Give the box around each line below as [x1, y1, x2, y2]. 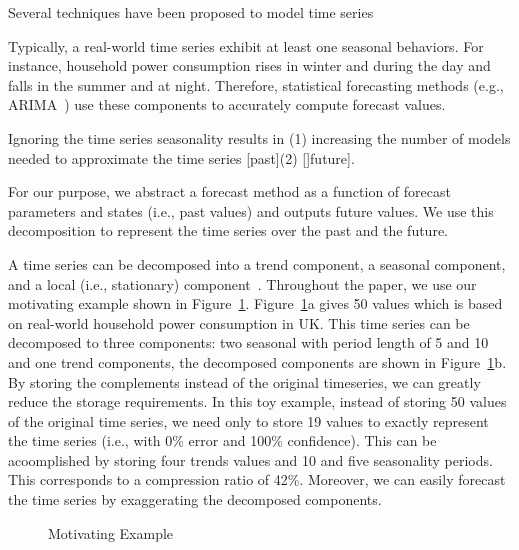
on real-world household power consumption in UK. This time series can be [8, 312, 470, 333]
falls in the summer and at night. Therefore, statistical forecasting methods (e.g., [8, 74, 504, 95]
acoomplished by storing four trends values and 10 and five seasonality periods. [8, 449, 493, 470]
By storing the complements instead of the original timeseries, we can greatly [8, 371, 481, 392]
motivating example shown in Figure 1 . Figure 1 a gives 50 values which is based [8, 293, 503, 314]
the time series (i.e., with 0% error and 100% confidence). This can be [8, 430, 437, 451]
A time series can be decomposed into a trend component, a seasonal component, [8, 253, 506, 274]
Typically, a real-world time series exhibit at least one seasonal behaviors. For [8, 35, 484, 56]
